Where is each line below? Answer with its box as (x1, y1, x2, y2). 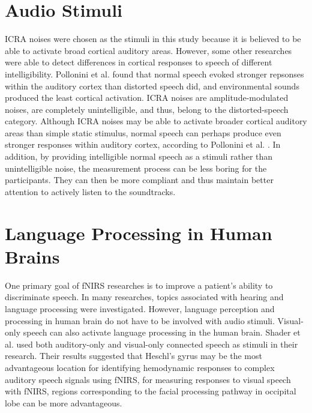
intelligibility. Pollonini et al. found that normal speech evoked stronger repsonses (5, 67, 304, 80)
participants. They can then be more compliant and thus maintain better (5, 173, 274, 186)
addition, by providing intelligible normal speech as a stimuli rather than (5, 150, 273, 163)
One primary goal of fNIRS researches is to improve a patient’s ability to (5, 279, 273, 291)
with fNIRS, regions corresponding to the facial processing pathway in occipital (5, 385, 296, 397)
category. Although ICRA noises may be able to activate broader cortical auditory (5, 115, 307, 127)
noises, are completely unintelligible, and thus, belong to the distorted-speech (5, 103, 289, 115)
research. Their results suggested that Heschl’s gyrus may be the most (5, 349, 262, 362)
